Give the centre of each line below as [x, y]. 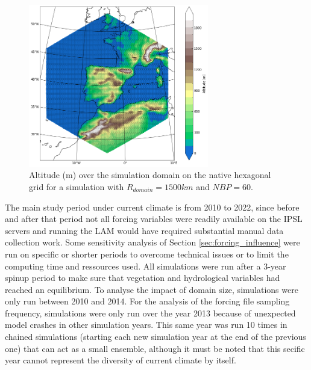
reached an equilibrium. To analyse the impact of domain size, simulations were [152, 289]
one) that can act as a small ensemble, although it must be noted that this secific [155, 348]
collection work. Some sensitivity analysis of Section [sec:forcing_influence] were [152, 242]
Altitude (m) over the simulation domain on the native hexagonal [150, 175]
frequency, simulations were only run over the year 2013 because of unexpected [150, 313]
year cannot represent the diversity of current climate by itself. [121, 360]
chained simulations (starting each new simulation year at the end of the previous [155, 337]
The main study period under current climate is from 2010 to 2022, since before [152, 207]
